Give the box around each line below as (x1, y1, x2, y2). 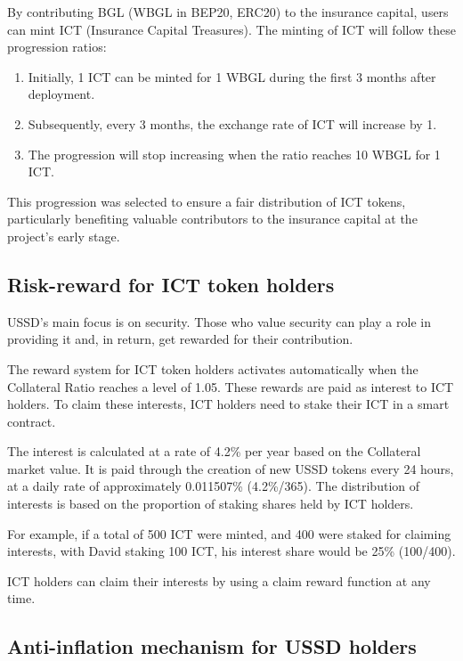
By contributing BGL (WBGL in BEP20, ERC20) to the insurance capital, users (7, 3, 449, 20)
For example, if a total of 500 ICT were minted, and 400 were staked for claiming (7, 524, 451, 543)
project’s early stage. (7, 226, 120, 245)
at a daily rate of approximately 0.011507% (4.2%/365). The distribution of (7, 477, 420, 495)
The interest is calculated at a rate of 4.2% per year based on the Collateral (7, 442, 421, 461)
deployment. (28, 85, 95, 103)
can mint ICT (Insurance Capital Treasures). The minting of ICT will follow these (7, 20, 456, 38)
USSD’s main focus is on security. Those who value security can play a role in (7, 312, 431, 330)
